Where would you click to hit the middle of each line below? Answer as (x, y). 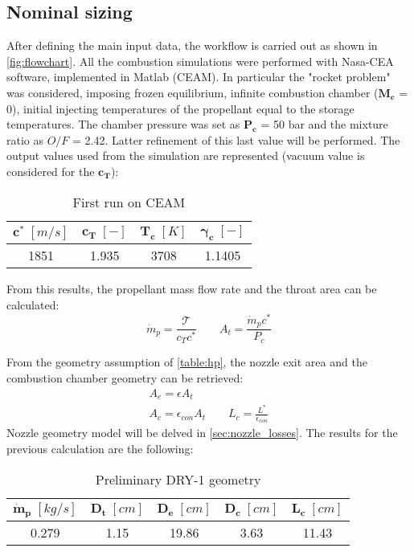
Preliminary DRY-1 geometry (178, 479)
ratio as (25, 139)
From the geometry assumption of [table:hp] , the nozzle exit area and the (187, 362)
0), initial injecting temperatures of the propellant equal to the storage (180, 108)
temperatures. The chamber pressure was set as (123, 124)
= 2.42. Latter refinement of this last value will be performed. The (236, 139)
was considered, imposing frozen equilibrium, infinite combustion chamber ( (193, 92)
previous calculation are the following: (100, 449)
